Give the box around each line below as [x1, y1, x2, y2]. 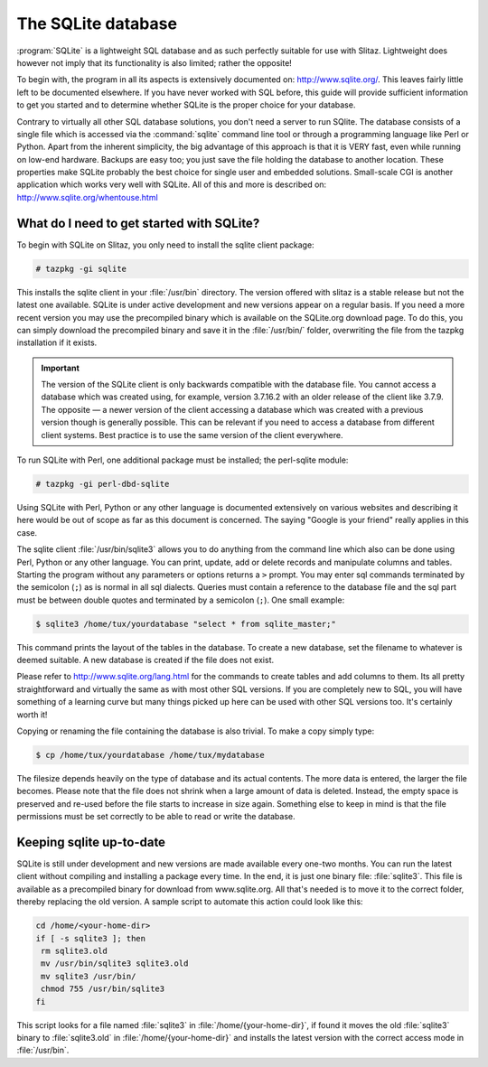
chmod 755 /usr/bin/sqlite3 [41, 984, 165, 994]
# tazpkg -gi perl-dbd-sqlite [35, 479, 170, 489]
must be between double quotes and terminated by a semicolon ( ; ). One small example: [16, 594, 345, 605]
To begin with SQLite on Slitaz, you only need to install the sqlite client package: [16, 239, 315, 250]
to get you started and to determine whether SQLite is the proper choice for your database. [16, 99, 356, 110]
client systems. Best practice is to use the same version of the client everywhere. [41, 429, 343, 440]
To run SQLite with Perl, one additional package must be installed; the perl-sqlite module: [16, 454, 349, 465]
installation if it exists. [16, 337, 98, 348]
